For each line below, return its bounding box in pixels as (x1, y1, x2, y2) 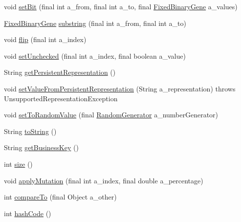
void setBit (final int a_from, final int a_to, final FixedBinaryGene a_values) (4, 1, 238, 11)
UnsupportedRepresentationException (4, 93, 118, 103)
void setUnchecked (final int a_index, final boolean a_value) (4, 50, 186, 61)
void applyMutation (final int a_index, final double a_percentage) (4, 175, 203, 185)
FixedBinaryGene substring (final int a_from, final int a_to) (4, 18, 187, 28)
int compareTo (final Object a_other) (4, 192, 117, 202)
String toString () (4, 126, 57, 136)
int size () (4, 158, 33, 169)
